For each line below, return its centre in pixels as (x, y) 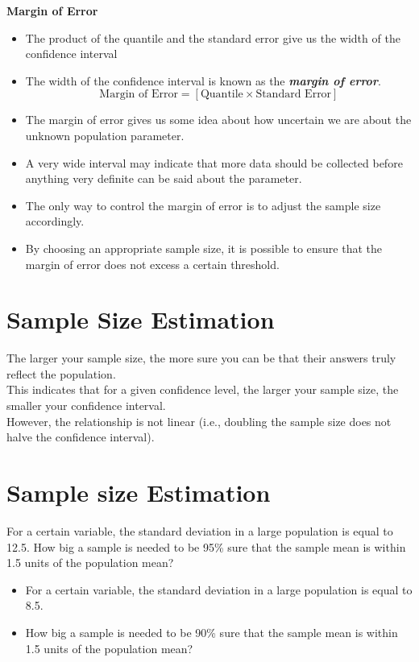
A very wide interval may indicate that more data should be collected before (214, 162)
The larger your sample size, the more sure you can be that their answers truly (201, 358)
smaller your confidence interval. (86, 405)
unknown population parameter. (105, 135)
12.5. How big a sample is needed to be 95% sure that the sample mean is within (206, 546)
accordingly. (55, 221)
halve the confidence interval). (81, 437)
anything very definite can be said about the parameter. (164, 178)
